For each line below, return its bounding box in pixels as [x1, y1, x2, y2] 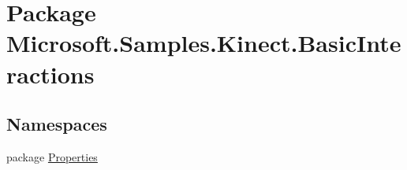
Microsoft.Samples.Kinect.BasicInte [6, 27, 401, 59]
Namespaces [6, 112, 107, 136]
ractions [6, 57, 95, 90]
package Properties [6, 148, 98, 164]
